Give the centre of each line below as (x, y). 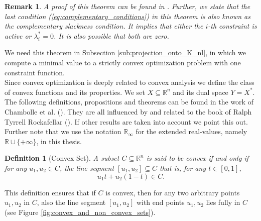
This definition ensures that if (50, 192)
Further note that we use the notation (63, 131)
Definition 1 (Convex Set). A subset (62, 158)
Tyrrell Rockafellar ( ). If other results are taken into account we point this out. (126, 121)
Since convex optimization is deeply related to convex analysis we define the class (129, 82)
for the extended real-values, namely (191, 131)
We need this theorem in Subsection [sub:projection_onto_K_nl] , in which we (125, 52)
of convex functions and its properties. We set (75, 92)
